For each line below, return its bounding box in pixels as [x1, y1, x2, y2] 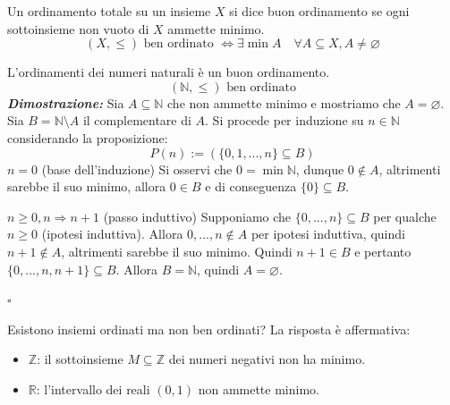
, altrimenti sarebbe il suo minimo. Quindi [61, 241, 293, 260]
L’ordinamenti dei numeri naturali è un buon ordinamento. [7, 63, 330, 81]
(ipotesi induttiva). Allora [41, 224, 183, 243]
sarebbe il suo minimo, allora [7, 177, 166, 196]
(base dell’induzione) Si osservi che [41, 159, 233, 178]
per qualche [373, 207, 437, 225]
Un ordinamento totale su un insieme [7, 2, 211, 20]
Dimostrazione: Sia [7, 93, 124, 112]
